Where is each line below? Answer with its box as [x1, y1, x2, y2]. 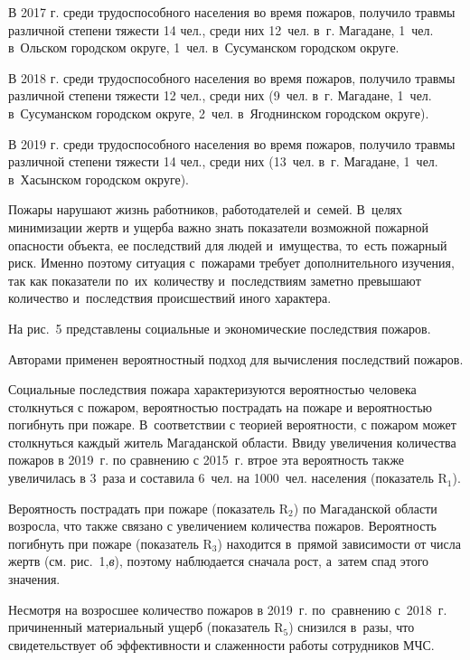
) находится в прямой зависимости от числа [217, 533, 461, 552]
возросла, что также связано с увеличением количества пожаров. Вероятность [8, 516, 437, 535]
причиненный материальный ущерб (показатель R [8, 618, 284, 636]
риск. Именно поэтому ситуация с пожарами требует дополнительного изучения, [8, 253, 455, 272]
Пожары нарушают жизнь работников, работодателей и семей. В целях [8, 200, 403, 219]
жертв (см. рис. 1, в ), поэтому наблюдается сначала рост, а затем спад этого [8, 552, 429, 570]
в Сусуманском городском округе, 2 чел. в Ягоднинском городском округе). [8, 103, 429, 122]
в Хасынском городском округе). [8, 169, 190, 188]
